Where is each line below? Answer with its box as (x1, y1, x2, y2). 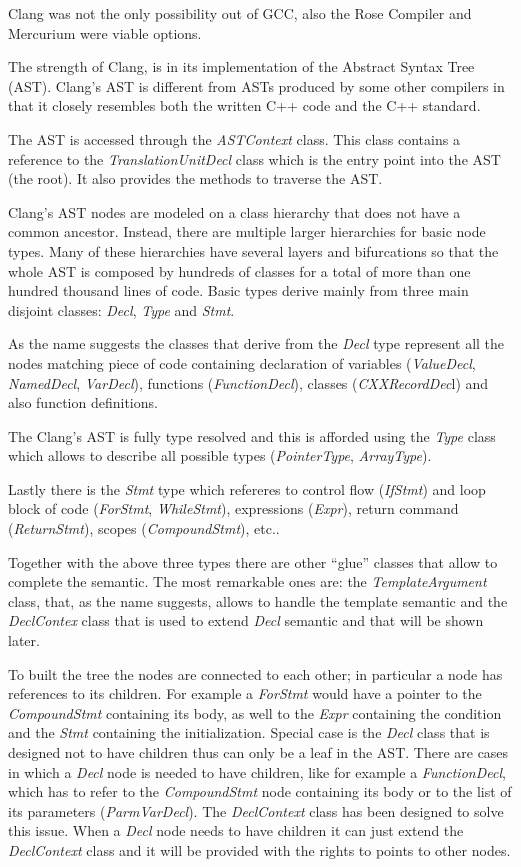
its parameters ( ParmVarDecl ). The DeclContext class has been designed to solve (8, 800, 504, 821)
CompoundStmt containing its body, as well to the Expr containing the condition (8, 702, 502, 723)
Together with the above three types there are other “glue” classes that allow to (8, 551, 498, 572)
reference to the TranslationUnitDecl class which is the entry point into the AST (8, 148, 501, 169)
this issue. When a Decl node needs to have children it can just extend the (8, 820, 464, 841)
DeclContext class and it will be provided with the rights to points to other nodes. (8, 839, 511, 860)
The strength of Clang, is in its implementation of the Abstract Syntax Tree (8, 56, 475, 77)
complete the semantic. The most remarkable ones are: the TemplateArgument (8, 571, 487, 592)
